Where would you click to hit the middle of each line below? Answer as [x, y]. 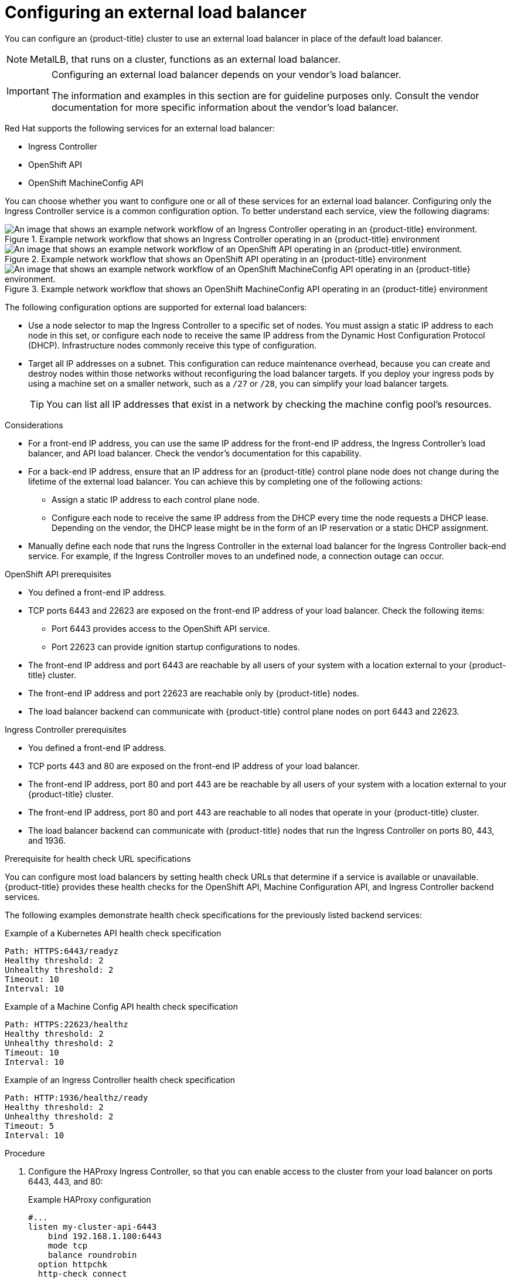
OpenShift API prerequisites [58, 574]
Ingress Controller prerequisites [66, 729]
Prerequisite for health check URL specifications [98, 858]
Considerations [34, 425]
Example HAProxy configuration [90, 1199]
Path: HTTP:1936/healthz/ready [76, 1097]
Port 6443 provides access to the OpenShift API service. [161, 628]
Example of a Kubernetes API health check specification [113, 933]
